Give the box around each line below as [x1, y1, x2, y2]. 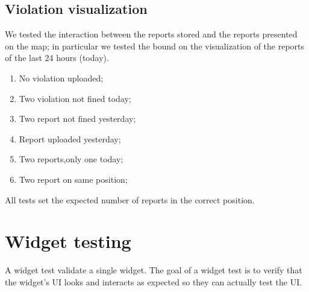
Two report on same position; [19, 173, 128, 185]
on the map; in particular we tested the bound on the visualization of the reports [5, 39, 305, 52]
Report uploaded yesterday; [19, 132, 121, 145]
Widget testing [5, 229, 131, 253]
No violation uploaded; [19, 71, 104, 84]
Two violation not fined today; [19, 92, 131, 104]
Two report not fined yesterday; [19, 112, 136, 125]
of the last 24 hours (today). [5, 51, 109, 64]
